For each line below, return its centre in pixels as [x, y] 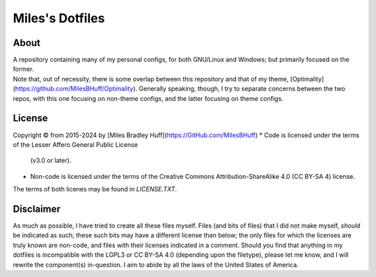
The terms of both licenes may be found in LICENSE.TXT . [95, 189]
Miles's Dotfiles [59, 18]
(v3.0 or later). [51, 161]
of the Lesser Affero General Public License [76, 144]
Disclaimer [37, 209]
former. [23, 69]
